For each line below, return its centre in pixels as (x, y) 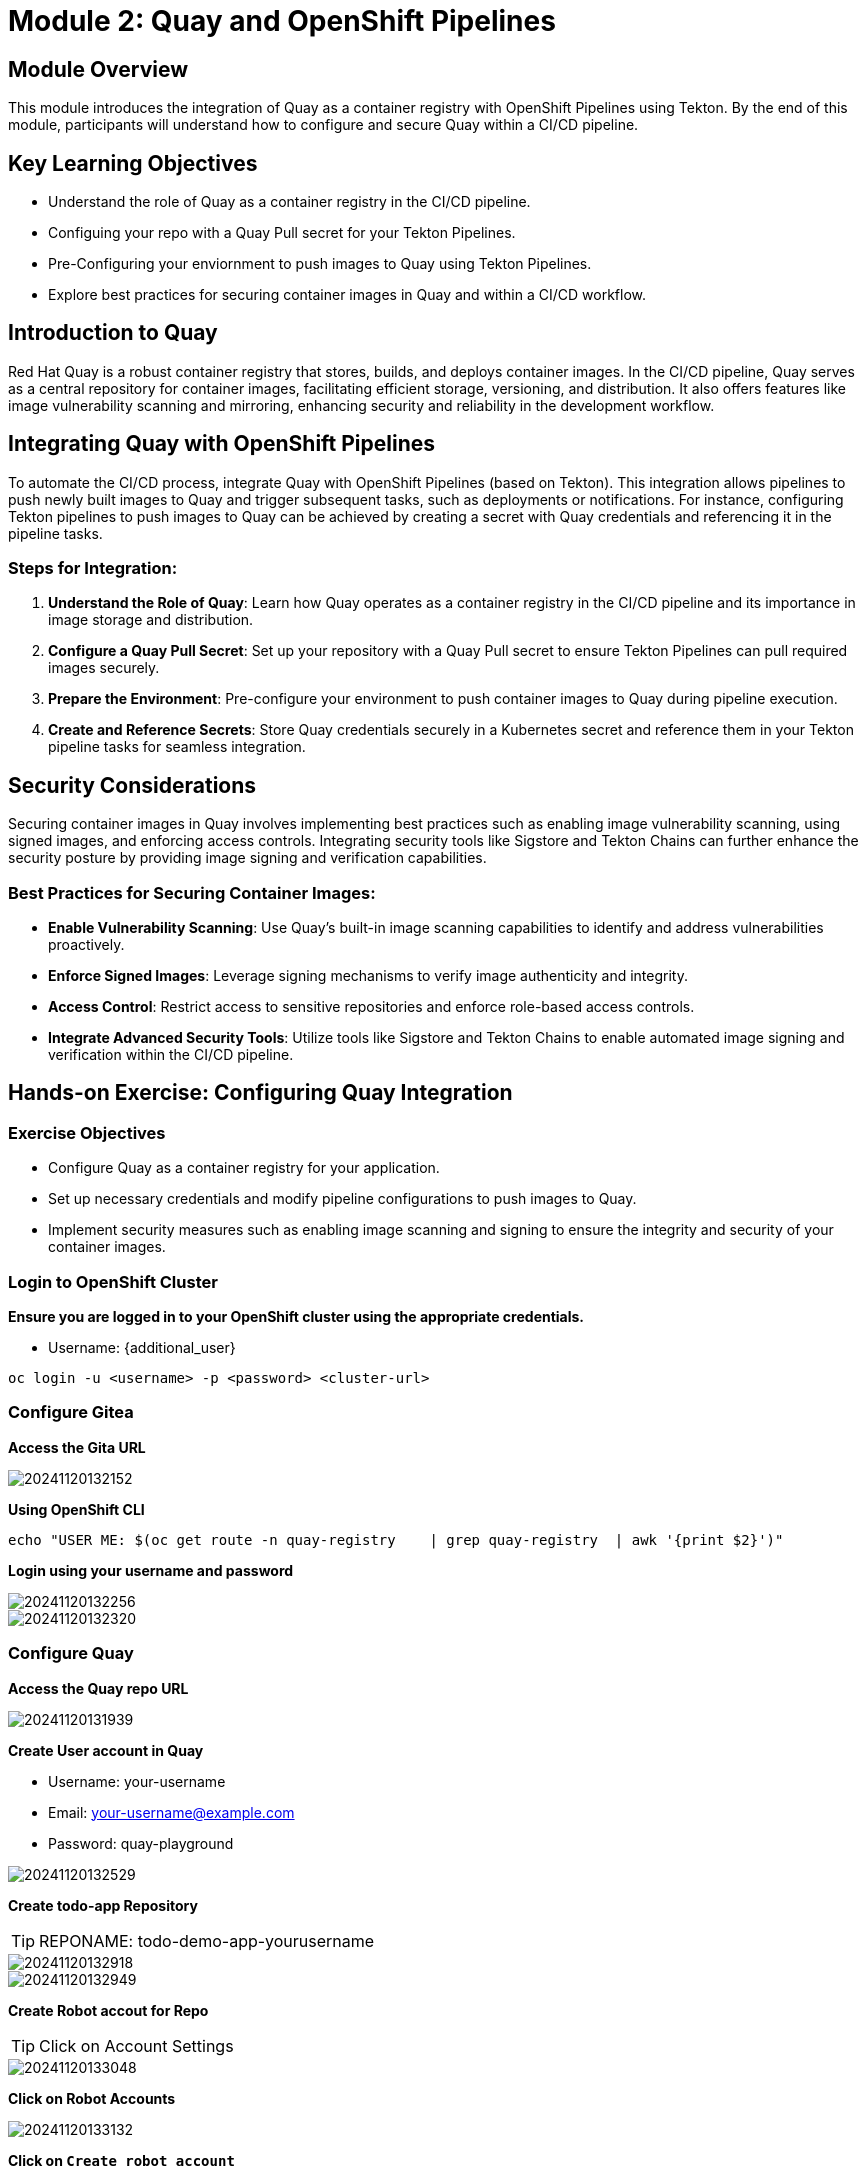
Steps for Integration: (93, 568)
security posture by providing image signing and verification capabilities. (247, 858)
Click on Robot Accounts (92, 2098)
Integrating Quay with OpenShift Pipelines (222, 444)
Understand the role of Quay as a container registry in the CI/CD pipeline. (289, 202)
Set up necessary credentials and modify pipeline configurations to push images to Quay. (342, 1199)
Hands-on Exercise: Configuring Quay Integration (260, 1093)
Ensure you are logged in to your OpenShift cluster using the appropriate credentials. (296, 1317)
